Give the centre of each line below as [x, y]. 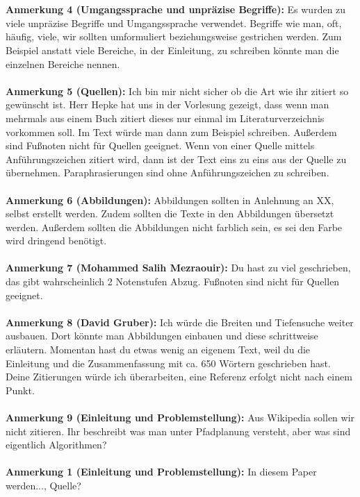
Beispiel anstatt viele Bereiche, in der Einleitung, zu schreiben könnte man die [172, 50]
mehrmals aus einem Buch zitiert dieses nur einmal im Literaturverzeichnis [165, 118]
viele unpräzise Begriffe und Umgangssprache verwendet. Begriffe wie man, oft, [174, 23]
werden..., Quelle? [43, 485]
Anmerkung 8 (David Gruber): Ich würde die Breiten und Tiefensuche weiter [180, 322]
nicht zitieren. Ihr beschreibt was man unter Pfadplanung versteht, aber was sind [178, 431]
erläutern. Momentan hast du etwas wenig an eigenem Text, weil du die [158, 349]
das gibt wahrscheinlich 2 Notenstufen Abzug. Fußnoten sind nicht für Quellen [173, 281]
